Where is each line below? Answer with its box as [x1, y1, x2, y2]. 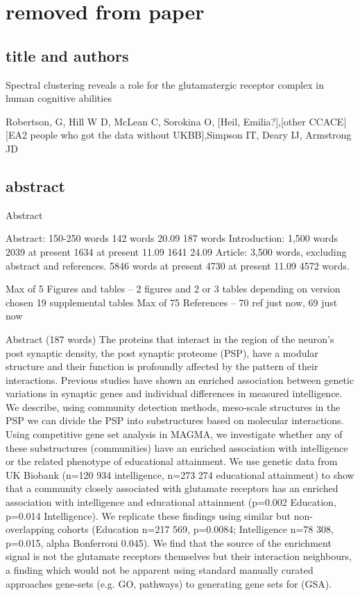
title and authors [6, 44, 129, 66]
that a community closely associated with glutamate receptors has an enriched [6, 481, 338, 496]
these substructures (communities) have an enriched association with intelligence [6, 440, 348, 455]
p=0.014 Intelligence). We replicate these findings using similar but [6, 508, 291, 523]
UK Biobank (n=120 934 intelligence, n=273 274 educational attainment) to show [6, 467, 354, 482]
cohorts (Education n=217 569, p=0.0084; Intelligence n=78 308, [58, 522, 334, 536]
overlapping [6, 522, 55, 536]
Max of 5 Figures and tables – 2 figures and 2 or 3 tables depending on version [6, 281, 341, 296]
